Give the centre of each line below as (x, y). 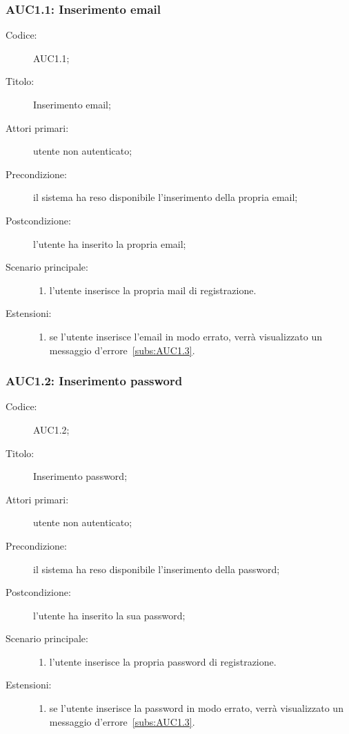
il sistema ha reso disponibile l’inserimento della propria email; (166, 197)
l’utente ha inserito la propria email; (110, 243)
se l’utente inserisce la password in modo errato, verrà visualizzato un (196, 708)
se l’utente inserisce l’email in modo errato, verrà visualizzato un (186, 336)
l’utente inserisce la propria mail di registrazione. (153, 290)
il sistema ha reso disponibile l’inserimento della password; (157, 569)
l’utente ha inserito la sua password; (109, 615)
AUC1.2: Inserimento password (94, 381)
